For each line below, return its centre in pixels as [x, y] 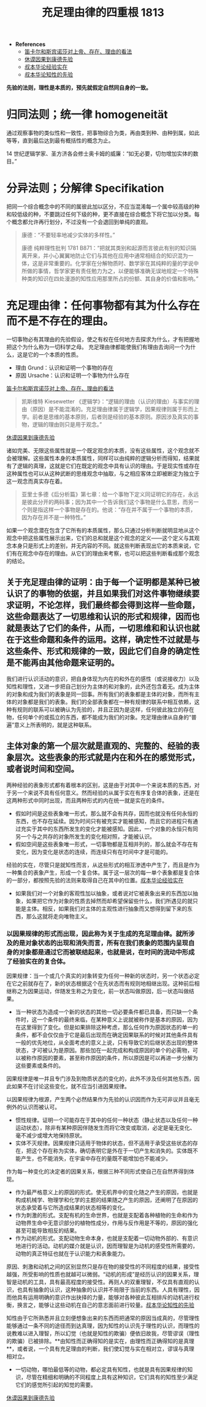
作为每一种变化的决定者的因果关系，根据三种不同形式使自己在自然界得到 [97, 1171]
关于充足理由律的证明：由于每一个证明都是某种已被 [103, 582]
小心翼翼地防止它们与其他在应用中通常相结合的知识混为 [118, 256]
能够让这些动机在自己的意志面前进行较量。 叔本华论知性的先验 [116, 1304]
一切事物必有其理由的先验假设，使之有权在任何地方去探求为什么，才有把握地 [103, 339]
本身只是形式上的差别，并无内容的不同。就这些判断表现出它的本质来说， [103, 546]
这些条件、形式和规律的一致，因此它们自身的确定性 [103, 651]
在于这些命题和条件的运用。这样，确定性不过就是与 [103, 640]
